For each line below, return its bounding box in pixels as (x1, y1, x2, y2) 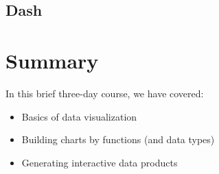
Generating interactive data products (21, 155, 178, 169)
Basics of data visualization (21, 109, 137, 123)
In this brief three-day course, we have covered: (5, 86, 204, 100)
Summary (5, 46, 99, 74)
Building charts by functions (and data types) (21, 132, 215, 147)
